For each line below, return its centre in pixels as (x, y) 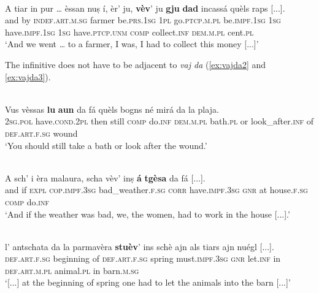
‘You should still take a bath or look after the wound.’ (106, 145)
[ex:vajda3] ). (28, 76)
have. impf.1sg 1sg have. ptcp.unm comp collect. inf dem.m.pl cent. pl (129, 32)
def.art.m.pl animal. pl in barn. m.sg (72, 270)
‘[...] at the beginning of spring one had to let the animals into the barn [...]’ (148, 282)
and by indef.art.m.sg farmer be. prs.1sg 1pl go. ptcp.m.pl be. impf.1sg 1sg (143, 20)
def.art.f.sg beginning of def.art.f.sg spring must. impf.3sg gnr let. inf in (143, 258)
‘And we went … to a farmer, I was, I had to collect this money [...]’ (132, 44)
